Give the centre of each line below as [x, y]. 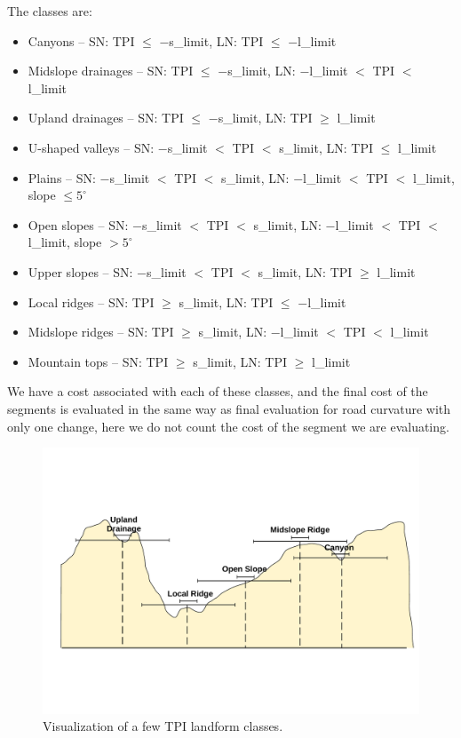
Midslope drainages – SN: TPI [111, 71]
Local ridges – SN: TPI [91, 302]
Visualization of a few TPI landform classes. [163, 726]
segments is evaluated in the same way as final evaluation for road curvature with [229, 408]
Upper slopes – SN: [80, 271]
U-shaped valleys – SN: [91, 147]
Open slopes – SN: [78, 224]
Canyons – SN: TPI [81, 40]
